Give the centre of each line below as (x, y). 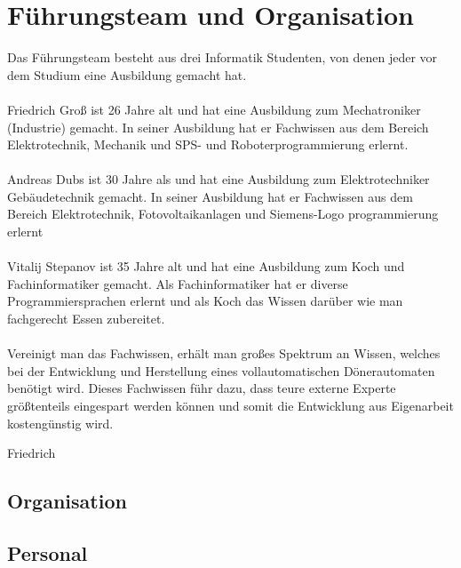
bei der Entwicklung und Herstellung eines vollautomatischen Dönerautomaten (221, 370)
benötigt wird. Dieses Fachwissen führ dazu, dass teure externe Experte (202, 388)
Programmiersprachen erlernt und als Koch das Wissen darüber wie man (205, 301)
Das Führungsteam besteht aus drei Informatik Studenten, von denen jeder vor (223, 57)
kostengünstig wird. (60, 423)
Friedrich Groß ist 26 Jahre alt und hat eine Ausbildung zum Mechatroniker (214, 109)
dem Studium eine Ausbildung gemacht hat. (127, 74)
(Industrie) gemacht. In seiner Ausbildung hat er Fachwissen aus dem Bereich (218, 127)
